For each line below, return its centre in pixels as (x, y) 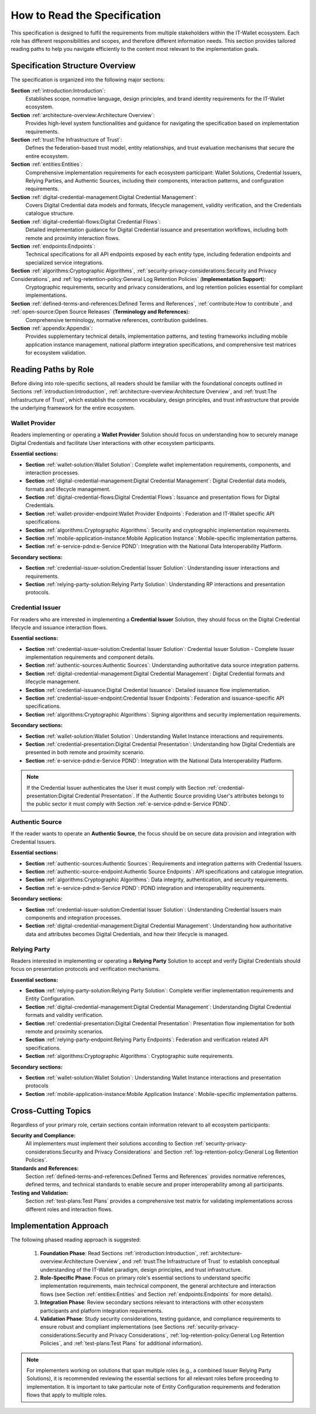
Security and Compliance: (43, 1135)
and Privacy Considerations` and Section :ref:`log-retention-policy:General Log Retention (191, 1152)
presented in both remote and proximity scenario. (85, 752)
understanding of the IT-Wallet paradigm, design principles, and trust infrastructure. (141, 1269)
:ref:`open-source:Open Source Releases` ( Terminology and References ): (100, 312)
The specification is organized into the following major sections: (88, 80)
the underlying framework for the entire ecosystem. (73, 408)
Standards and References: (45, 1168)
